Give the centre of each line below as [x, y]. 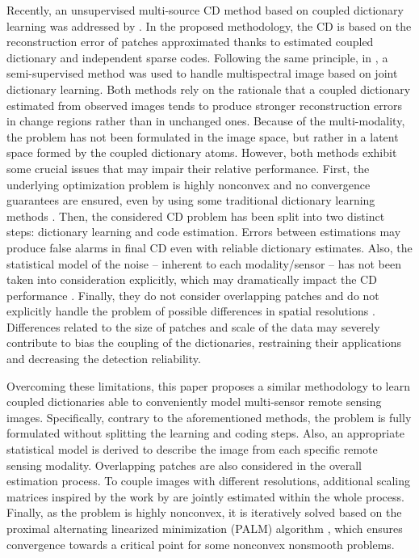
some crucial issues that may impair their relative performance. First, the [188, 168]
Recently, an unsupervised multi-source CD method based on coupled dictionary [205, 10]
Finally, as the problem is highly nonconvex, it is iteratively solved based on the [204, 512]
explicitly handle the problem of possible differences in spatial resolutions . [191, 311]
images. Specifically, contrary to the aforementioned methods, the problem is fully [209, 417]
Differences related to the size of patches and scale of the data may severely [193, 326]
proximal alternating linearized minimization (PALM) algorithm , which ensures [205, 528]
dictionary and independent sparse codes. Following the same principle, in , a [197, 57]
